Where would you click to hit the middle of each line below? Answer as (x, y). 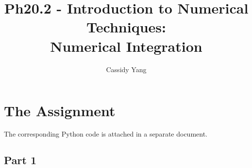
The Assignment (60, 111)
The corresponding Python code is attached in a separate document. (106, 134)
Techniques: (126, 27)
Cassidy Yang (126, 69)
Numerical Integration (126, 46)
